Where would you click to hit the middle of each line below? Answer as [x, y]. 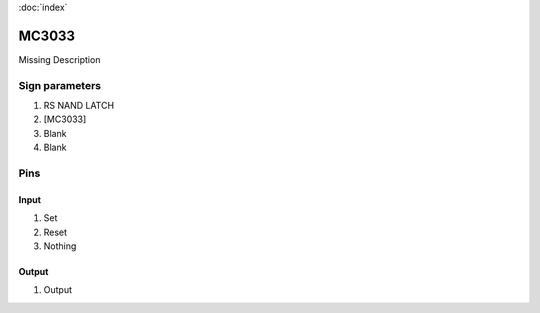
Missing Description [59, 59]
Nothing [60, 246]
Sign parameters [60, 85]
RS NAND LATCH [79, 106]
